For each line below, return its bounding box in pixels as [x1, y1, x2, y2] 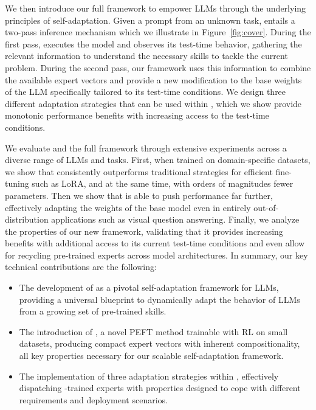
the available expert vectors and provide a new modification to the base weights [5, 73, 302, 86]
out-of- [253, 201, 279, 214]
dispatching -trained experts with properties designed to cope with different [19, 381, 301, 394]
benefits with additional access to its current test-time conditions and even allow [5, 237, 305, 249]
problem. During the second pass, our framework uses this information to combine [5, 61, 311, 74]
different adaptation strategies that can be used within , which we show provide [5, 97, 302, 109]
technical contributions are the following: [5, 260, 157, 273]
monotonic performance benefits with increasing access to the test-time [5, 109, 269, 122]
